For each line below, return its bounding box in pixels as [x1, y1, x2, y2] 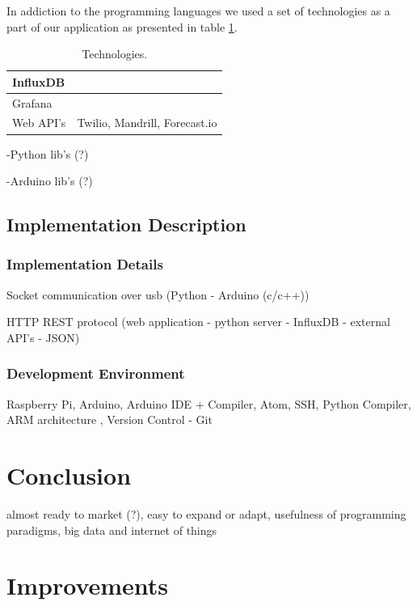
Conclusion [6, 459, 132, 492]
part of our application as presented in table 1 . [6, 18, 238, 35]
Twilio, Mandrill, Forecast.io [77, 114, 217, 131]
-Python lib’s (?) [6, 145, 89, 162]
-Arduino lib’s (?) [6, 172, 93, 189]
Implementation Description [6, 212, 246, 237]
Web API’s [12, 114, 66, 131]
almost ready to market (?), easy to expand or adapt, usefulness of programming [6, 506, 406, 523]
